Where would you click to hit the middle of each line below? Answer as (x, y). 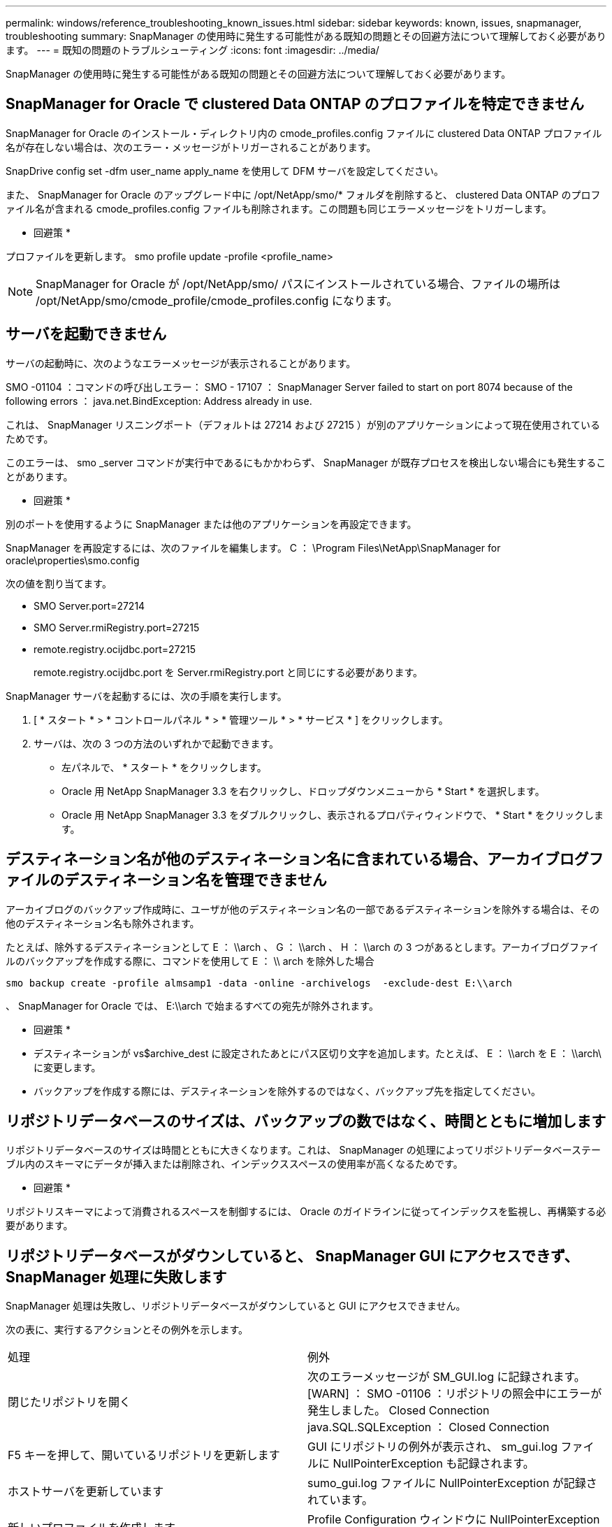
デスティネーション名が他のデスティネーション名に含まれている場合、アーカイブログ (297, 859)
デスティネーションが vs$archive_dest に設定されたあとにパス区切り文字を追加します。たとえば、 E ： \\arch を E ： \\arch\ (318, 1053)
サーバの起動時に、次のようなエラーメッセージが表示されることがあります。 (181, 363)
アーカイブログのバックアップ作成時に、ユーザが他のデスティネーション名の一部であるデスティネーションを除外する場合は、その (303, 909)
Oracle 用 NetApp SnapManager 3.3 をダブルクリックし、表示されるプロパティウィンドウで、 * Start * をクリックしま (333, 815)
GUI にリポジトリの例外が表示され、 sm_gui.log (433, 1447)
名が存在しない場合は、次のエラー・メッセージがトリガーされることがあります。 (191, 147)
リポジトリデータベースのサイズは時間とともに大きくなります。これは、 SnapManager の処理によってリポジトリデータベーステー (303, 1150)
